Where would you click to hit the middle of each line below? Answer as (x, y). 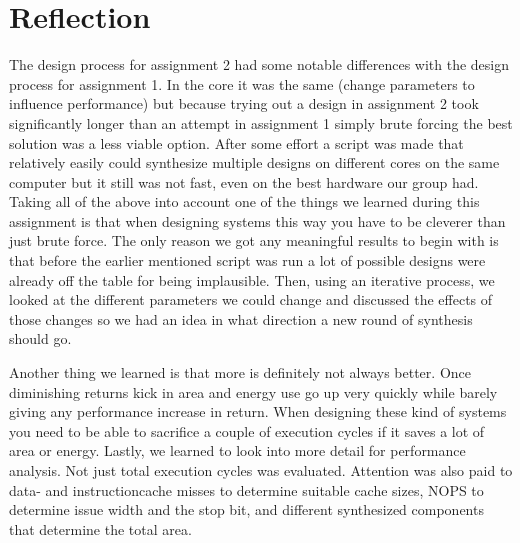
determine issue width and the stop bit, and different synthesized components (246, 509)
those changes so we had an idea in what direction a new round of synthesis (241, 318)
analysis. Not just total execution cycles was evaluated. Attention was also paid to (261, 470)
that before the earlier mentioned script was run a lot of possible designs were (247, 260)
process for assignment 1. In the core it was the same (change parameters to (242, 83)
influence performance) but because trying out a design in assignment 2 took (244, 103)
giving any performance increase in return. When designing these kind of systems (258, 411)
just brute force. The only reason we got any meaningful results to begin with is (254, 240)
